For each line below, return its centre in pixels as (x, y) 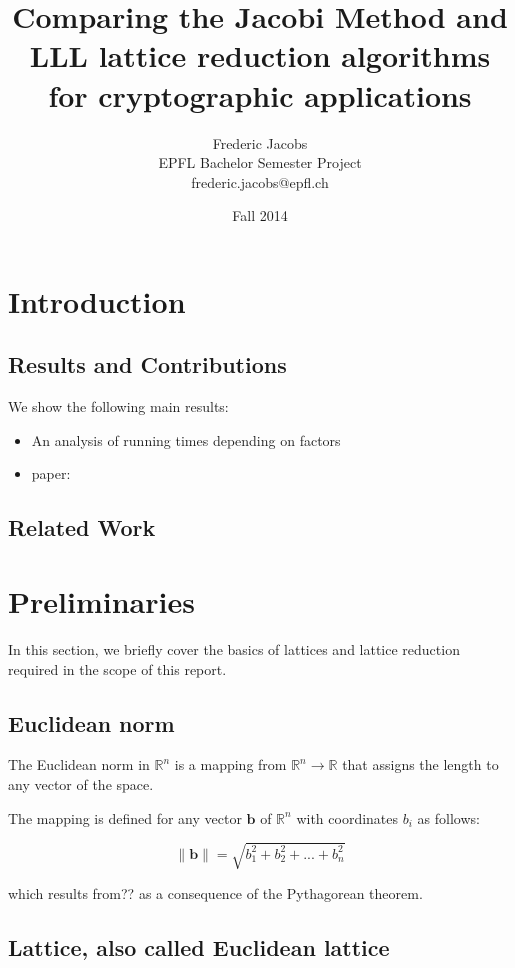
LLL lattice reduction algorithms (260, 55)
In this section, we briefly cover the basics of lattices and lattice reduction (234, 648)
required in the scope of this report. (117, 668)
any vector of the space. (81, 783)
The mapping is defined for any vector (125, 817)
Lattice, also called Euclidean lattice (199, 946)
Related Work (82, 527)
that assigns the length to (420, 764)
